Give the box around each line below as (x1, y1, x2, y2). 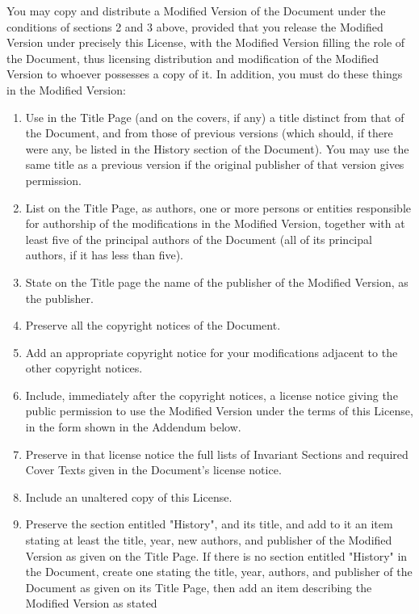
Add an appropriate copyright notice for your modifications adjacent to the (25, 343, 398, 360)
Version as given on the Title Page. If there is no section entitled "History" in (25, 547, 408, 564)
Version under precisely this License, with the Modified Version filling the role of (6, 34, 405, 51)
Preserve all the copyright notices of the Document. (25, 317, 281, 334)
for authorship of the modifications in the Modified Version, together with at (25, 215, 405, 232)
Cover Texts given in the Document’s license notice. (25, 461, 282, 478)
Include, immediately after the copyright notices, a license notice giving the (25, 386, 398, 403)
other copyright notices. (25, 360, 143, 376)
